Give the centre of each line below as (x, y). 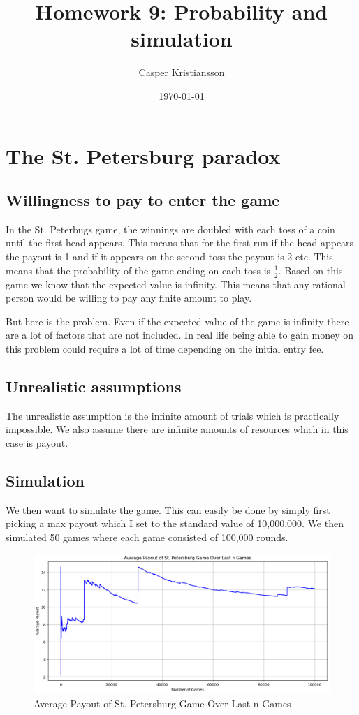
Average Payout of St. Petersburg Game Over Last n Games (162, 703)
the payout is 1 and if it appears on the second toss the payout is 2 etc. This (169, 257)
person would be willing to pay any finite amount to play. (129, 298)
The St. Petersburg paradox (143, 155)
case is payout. (37, 442)
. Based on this (310, 270)
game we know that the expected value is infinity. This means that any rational (176, 284)
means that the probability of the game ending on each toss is (138, 270)
